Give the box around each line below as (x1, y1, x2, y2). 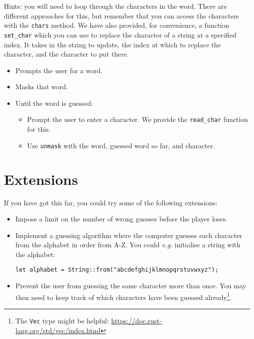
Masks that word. (15, 81, 68, 92)
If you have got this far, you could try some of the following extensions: (4, 197, 218, 207)
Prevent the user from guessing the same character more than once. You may (15, 280, 247, 291)
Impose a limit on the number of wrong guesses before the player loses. (15, 214, 228, 224)
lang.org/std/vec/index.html (15, 325, 101, 335)
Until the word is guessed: (15, 98, 93, 108)
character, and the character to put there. (4, 49, 129, 59)
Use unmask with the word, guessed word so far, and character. (27, 140, 215, 150)
